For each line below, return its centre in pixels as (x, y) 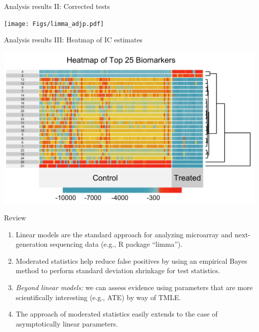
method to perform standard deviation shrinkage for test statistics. (118, 270)
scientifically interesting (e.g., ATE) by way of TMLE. (98, 297)
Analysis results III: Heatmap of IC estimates (73, 40)
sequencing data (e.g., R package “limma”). (116, 244)
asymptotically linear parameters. (67, 323)
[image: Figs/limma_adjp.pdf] (54, 24)
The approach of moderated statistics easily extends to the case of (117, 314)
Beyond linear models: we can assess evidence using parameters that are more (134, 287)
